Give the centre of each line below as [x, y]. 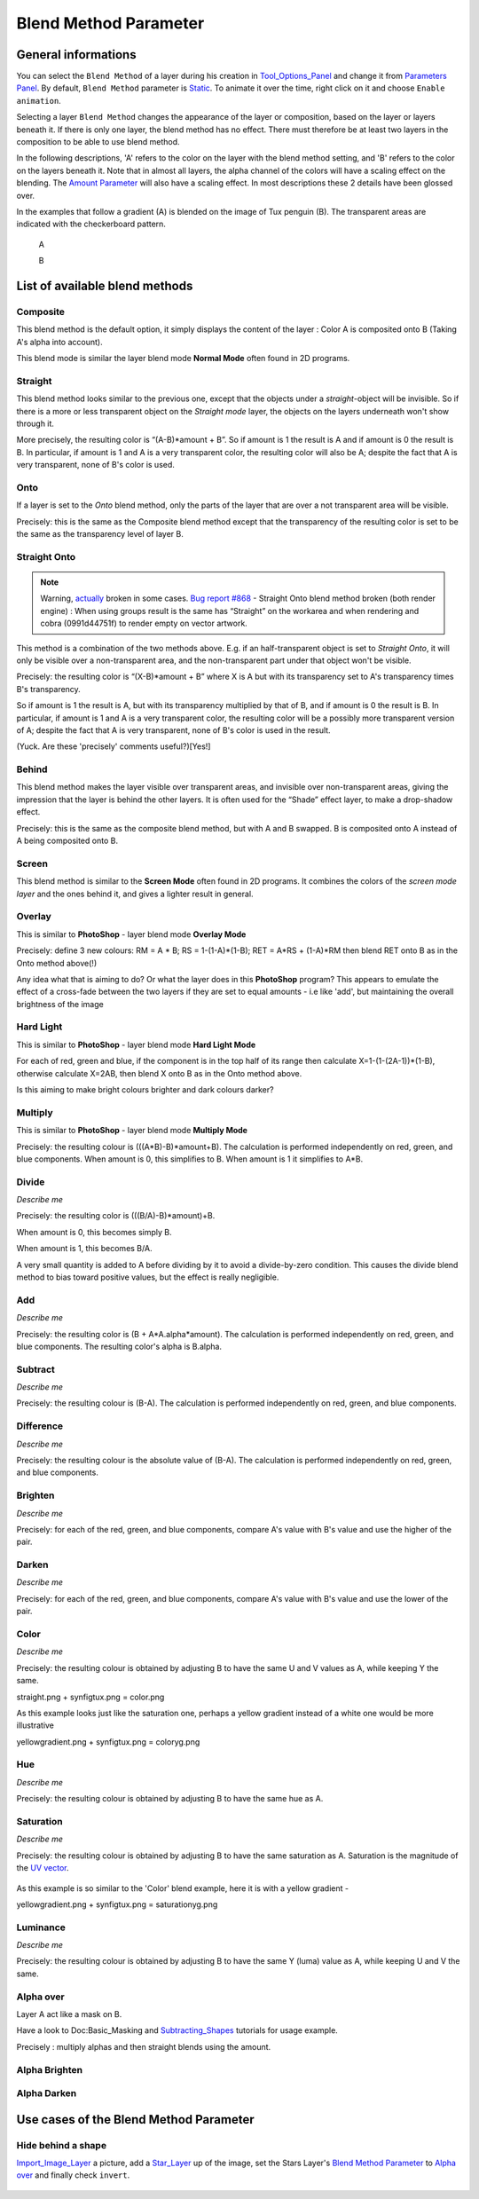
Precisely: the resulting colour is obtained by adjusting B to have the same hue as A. [170, 1799]
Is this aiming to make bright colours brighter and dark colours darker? [145, 1089]
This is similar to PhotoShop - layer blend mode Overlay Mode [131, 934]
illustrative [35, 1725]
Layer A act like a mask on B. [69, 2014]
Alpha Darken [47, 2093]
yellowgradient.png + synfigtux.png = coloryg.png [108, 1742]
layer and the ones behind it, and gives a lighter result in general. [135, 894]
